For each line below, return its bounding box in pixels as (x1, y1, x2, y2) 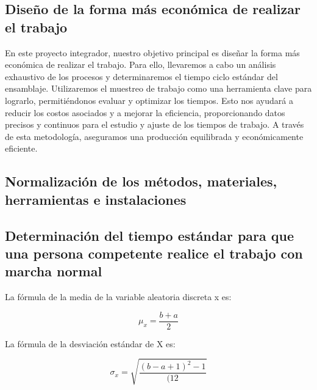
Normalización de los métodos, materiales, (5, 172, 277, 191)
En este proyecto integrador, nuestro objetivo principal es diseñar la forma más (5, 46, 300, 59)
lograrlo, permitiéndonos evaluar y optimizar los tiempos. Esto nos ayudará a (5, 94, 293, 106)
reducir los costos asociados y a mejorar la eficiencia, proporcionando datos (5, 106, 285, 119)
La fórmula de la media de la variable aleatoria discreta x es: (5, 290, 232, 303)
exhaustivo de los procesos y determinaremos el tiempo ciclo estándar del (5, 70, 278, 83)
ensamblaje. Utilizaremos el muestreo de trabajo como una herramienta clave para (5, 82, 312, 95)
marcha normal (5, 262, 102, 281)
